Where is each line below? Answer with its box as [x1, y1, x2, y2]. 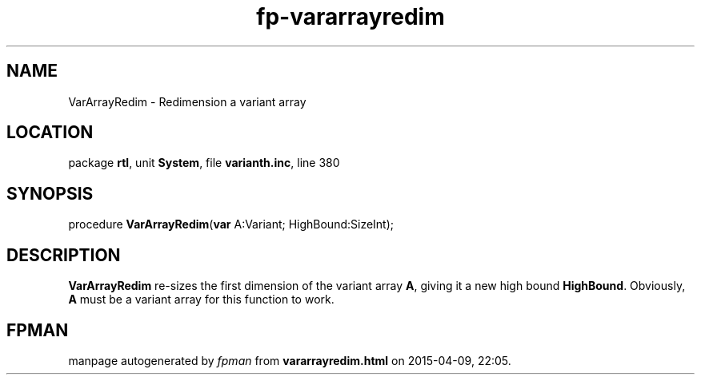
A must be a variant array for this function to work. [68, 292, 334, 307]
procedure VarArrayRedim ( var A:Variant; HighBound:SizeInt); [68, 217, 395, 232]
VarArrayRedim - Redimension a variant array [68, 94, 306, 109]
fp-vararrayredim [256, 3, 445, 30]
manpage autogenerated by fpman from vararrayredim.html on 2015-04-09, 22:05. [68, 353, 511, 367]
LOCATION [6, 122, 94, 143]
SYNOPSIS [6, 183, 94, 204]
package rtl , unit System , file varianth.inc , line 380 [68, 156, 340, 170]
